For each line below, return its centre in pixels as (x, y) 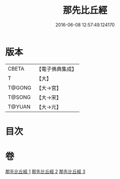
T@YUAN (19, 106)
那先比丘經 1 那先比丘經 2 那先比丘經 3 (45, 171)
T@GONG (19, 88)
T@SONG (19, 97)
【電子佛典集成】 (56, 69)
